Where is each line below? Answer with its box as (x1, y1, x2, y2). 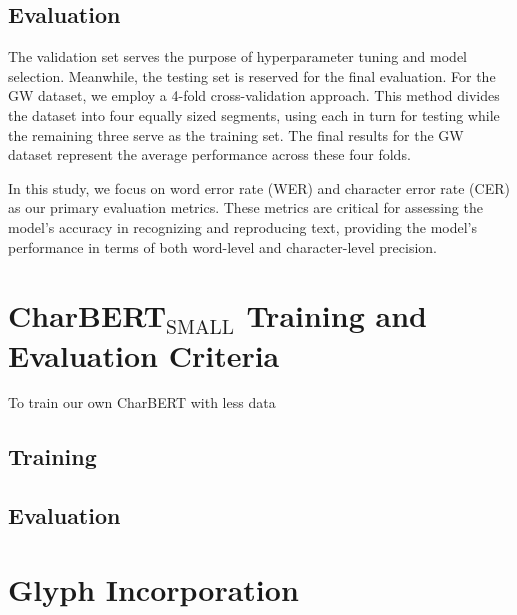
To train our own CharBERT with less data (8, 392, 276, 413)
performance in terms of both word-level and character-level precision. (8, 236, 437, 257)
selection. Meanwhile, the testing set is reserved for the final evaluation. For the (8, 65, 496, 86)
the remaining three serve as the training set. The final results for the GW (8, 124, 464, 145)
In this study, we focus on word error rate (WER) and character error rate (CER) (8, 177, 510, 198)
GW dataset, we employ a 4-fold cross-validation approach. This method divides (8, 85, 500, 106)
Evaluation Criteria (8, 334, 280, 375)
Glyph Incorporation (8, 568, 299, 609)
